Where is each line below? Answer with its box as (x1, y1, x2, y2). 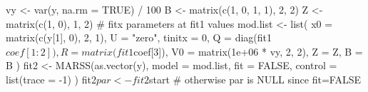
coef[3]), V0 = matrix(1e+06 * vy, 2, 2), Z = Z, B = (133, 44, 363, 58)
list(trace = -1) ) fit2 (6, 71, 96, 86)
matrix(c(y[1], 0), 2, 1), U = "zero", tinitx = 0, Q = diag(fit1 (6, 30, 272, 45)
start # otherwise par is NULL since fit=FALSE (149, 71, 361, 86)
